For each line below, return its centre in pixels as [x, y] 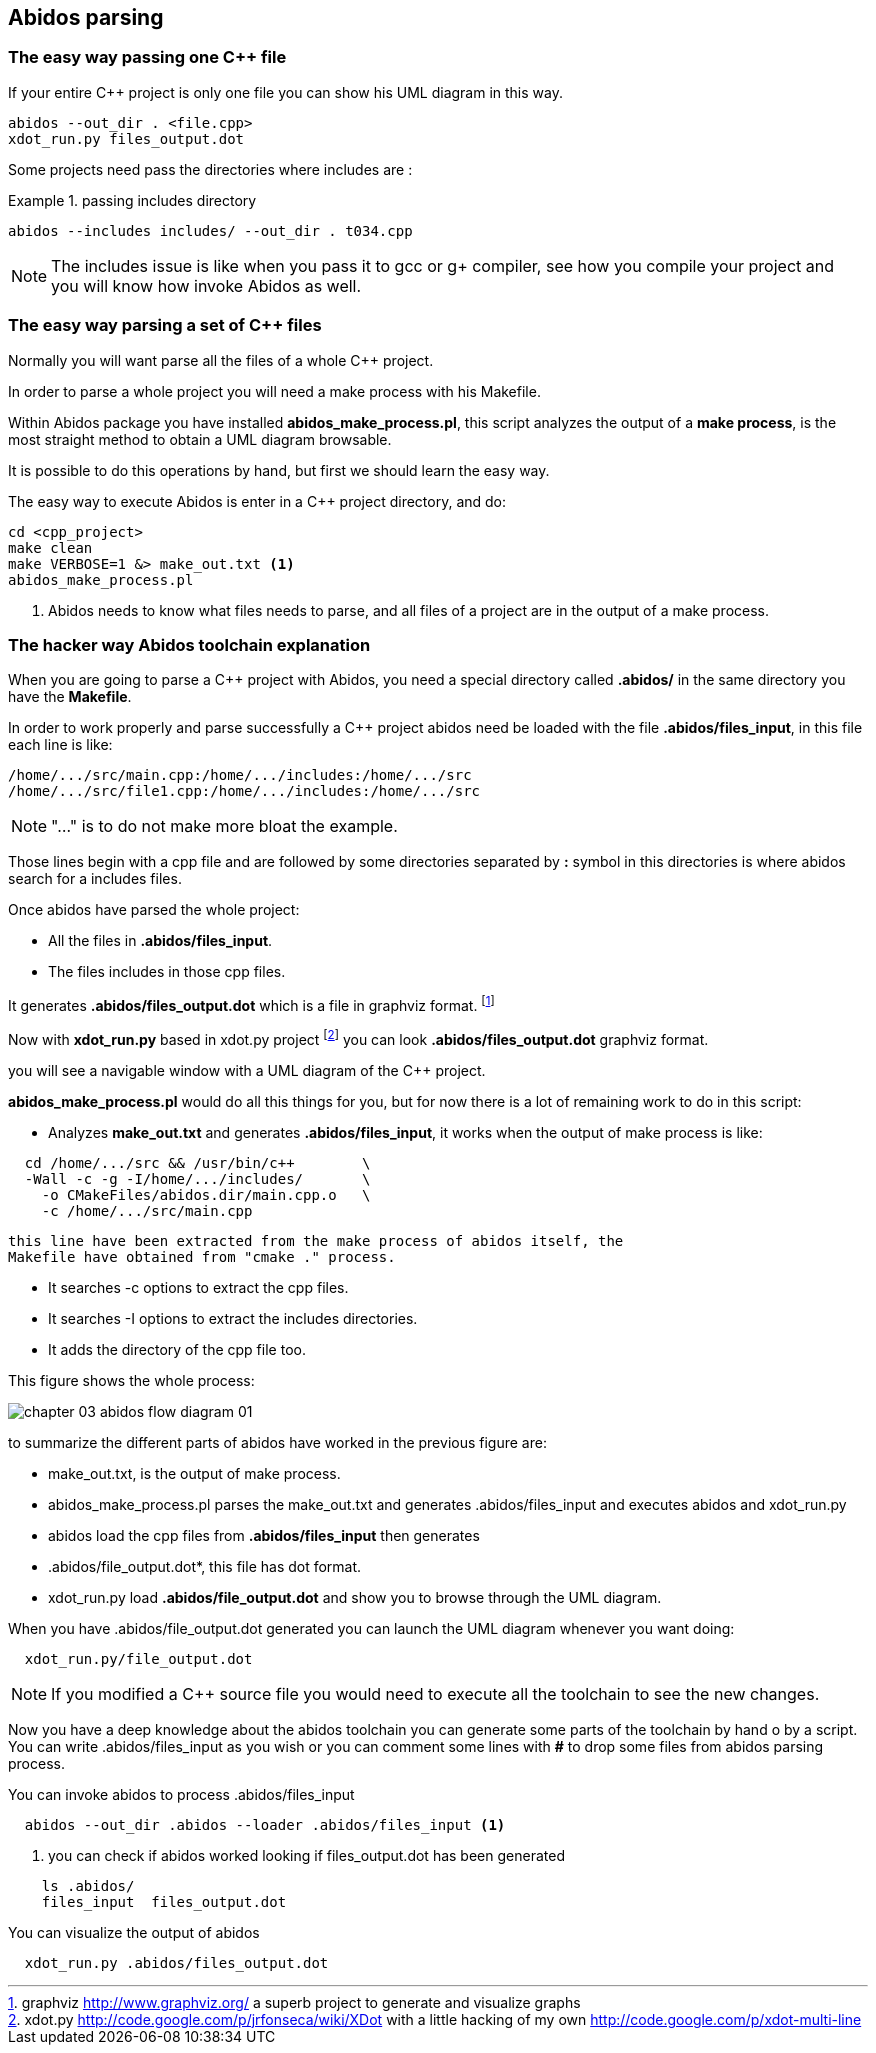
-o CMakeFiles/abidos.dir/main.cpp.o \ [206, 1194]
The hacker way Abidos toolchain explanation [189, 644]
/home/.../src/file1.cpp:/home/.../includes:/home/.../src [244, 791]
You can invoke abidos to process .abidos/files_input [181, 1794]
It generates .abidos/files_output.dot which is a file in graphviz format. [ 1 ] [251, 1004]
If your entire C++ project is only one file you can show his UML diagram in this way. [285, 92]
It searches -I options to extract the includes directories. [233, 1318]
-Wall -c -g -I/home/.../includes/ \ [197, 1178]
